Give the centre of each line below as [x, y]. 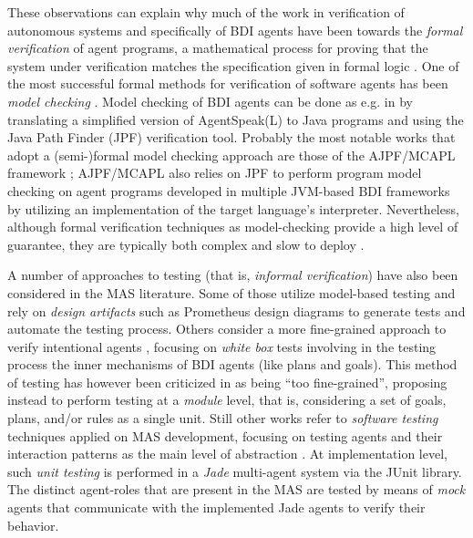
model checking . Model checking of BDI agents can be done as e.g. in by [210, 101]
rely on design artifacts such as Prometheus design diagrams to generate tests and [236, 310]
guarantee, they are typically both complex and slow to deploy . [186, 244]
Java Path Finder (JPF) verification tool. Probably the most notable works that [231, 137]
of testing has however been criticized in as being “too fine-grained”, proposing [227, 382]
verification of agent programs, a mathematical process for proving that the [218, 48]
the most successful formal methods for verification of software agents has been [228, 83]
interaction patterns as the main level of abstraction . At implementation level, [227, 454]
